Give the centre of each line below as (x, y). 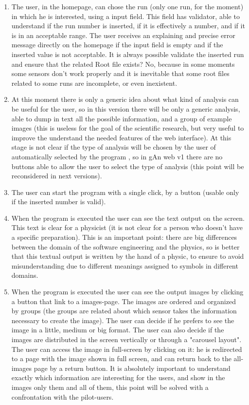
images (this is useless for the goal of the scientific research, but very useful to (128, 128)
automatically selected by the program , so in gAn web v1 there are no (117, 156)
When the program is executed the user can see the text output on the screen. (128, 218)
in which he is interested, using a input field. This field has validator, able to (125, 16)
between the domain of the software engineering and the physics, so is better (125, 246)
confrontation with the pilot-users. (62, 396)
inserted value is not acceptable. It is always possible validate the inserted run (128, 54)
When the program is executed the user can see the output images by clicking (127, 292)
